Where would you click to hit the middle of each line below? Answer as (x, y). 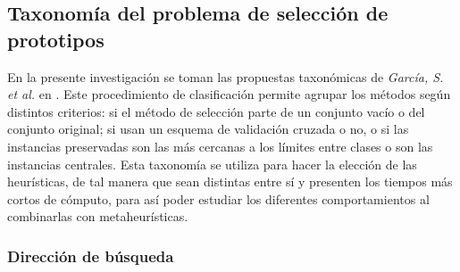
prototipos (56, 39)
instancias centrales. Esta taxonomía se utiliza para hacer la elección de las (212, 164)
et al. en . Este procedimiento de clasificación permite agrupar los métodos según (229, 94)
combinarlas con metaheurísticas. (98, 216)
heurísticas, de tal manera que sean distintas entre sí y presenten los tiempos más (230, 181)
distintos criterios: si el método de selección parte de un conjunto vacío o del (216, 111)
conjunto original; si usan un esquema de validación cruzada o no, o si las (208, 129)
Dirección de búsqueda (91, 256)
